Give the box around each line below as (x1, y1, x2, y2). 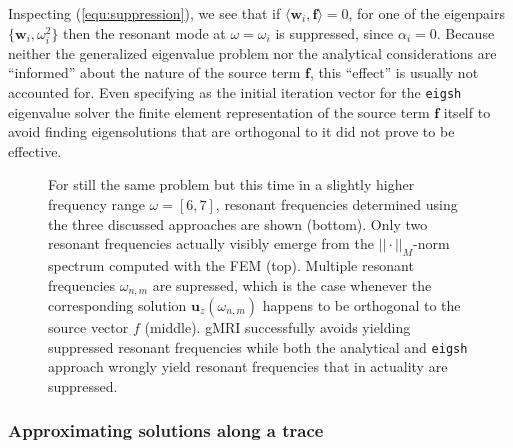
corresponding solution (48, 295, 187, 315)
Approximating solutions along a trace (8, 418, 324, 443)
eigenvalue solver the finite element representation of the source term (8, 101, 430, 122)
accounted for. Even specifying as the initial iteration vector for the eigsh (8, 81, 462, 102)
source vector (48, 317, 129, 337)
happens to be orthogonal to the (262, 295, 461, 315)
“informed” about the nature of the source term (8, 62, 301, 83)
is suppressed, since (275, 22, 394, 43)
